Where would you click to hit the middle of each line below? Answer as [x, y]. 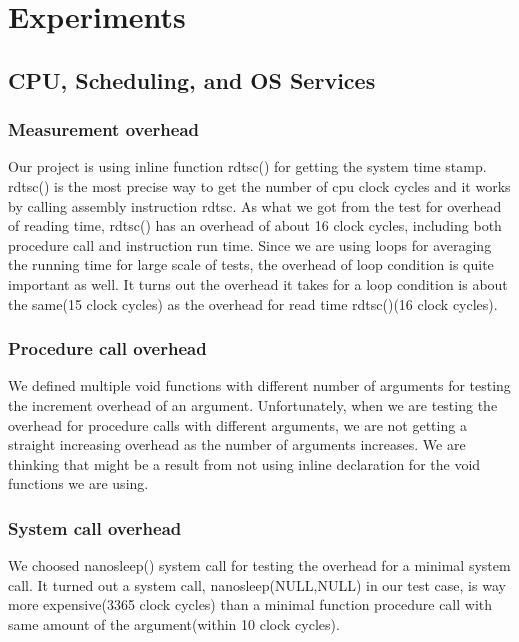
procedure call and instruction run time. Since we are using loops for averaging [250, 244]
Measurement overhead [104, 129]
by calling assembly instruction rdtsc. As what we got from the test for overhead [255, 205]
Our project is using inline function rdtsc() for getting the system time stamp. [247, 166]
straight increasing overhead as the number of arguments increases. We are [237, 444]
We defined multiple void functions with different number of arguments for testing [259, 385]
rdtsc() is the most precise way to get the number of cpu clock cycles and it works [259, 185]
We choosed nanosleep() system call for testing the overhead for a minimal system [259, 565]
